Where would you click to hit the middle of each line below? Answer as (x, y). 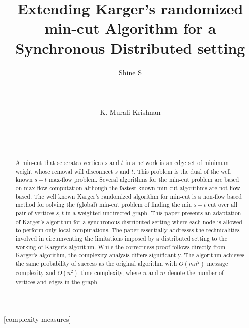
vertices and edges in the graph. (57, 281)
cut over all (223, 205)
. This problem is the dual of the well (182, 171)
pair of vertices (35, 213)
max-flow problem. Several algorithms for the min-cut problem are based (144, 179)
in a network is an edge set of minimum (177, 163)
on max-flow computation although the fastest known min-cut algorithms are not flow (128, 188)
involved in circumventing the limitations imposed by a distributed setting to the (121, 238)
